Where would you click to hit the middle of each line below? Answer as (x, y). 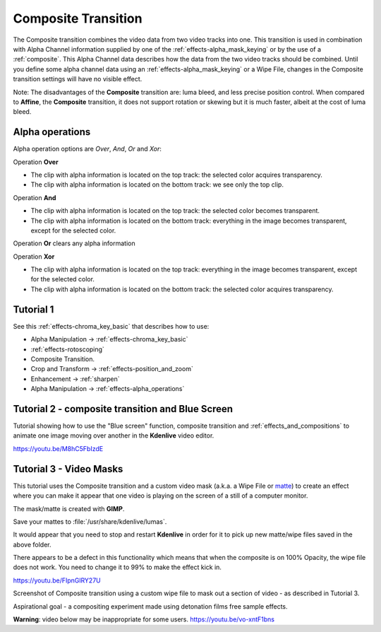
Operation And (35, 197)
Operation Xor (34, 256)
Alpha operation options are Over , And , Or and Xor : (87, 149)
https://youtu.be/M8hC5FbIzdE (58, 448)
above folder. (32, 544)
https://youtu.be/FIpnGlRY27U (57, 580)
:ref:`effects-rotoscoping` (68, 349)
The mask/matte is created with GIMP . (69, 508)
